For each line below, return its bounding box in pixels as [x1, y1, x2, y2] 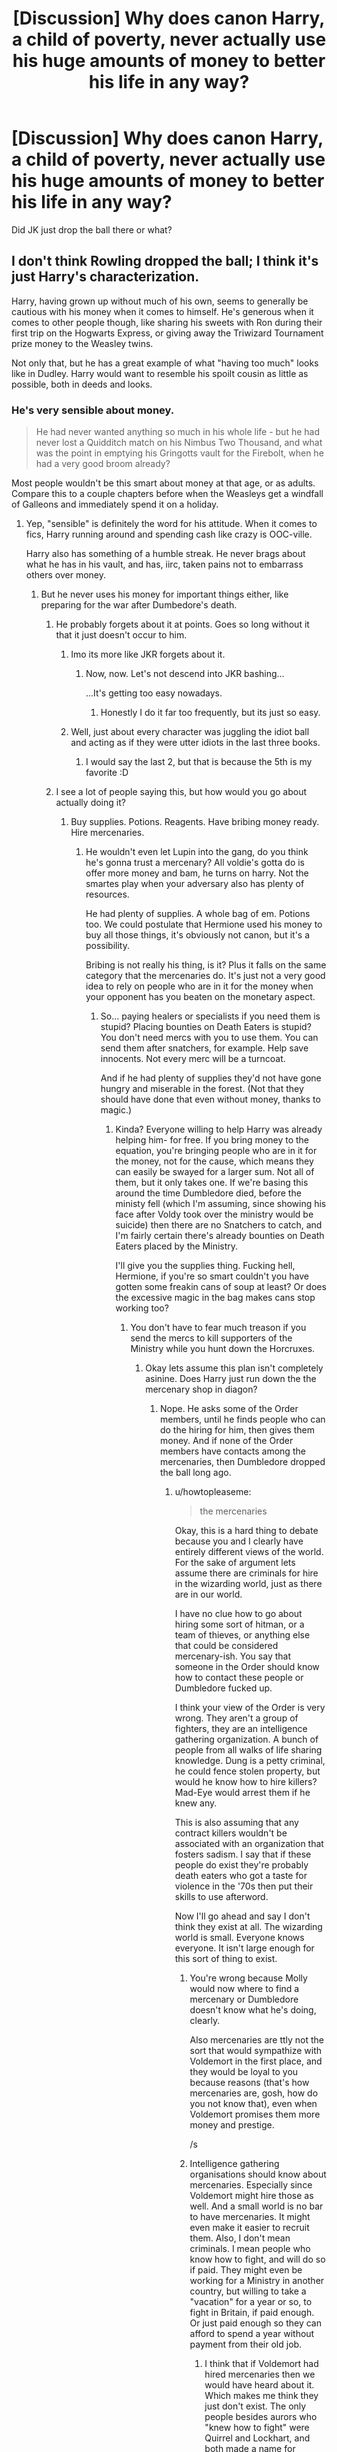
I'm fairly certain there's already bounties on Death [115, 1230, 325, 1242]
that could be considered [174, 1640, 279, 1652]
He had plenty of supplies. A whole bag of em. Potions [85, 908, 311, 920]
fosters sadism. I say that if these [174, 1848, 312, 1861]
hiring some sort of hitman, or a [174, 1618, 305, 1631]
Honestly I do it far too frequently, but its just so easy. [100, 707, 321, 719]
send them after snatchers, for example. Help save [100, 1042, 309, 1054]
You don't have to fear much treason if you [130, 1322, 307, 1334]
